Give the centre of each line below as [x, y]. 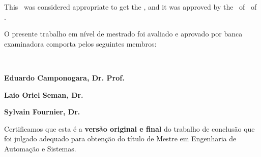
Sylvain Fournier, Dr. [42, 112]
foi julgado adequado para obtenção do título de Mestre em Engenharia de [120, 139]
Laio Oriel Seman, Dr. [44, 94]
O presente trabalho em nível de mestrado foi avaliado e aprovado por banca [123, 34]
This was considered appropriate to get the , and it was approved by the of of [130, 7]
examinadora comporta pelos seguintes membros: [80, 43]
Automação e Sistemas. [40, 148]
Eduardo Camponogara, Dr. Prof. [64, 77]
